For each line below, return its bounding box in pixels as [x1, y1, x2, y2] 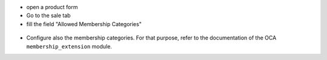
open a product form [26, 4, 78, 10]
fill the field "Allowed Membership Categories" [26, 20, 142, 27]
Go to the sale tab [26, 12, 71, 19]
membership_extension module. [26, 42, 112, 50]
